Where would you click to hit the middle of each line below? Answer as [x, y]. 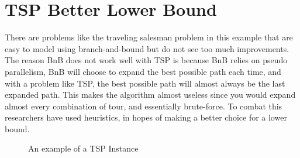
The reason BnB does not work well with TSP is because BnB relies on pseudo [146, 60]
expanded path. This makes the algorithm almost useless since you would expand [150, 95]
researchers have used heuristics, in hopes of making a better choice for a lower [146, 117]
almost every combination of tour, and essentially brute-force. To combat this [144, 106]
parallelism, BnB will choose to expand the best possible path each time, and [143, 71]
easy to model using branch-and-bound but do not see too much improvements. [147, 48]
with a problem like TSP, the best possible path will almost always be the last [145, 83]
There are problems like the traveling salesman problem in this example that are [149, 37]
